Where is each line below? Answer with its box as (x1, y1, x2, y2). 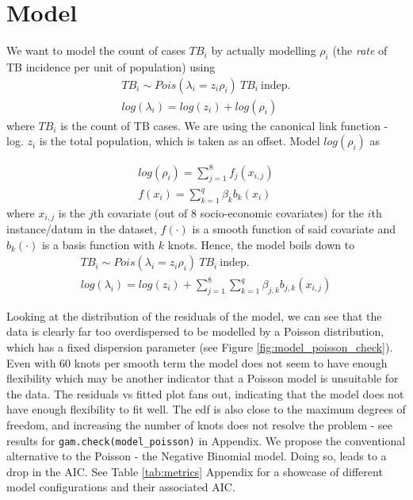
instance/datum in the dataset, (6, 221, 157, 237)
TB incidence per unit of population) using (6, 58, 216, 75)
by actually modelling (211, 42, 316, 59)
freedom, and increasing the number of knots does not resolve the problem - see (6, 416, 393, 433)
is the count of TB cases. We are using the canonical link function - (60, 117, 388, 133)
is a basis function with (41, 236, 155, 252)
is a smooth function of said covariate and (192, 221, 396, 237)
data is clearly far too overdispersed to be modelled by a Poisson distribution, (6, 323, 384, 340)
